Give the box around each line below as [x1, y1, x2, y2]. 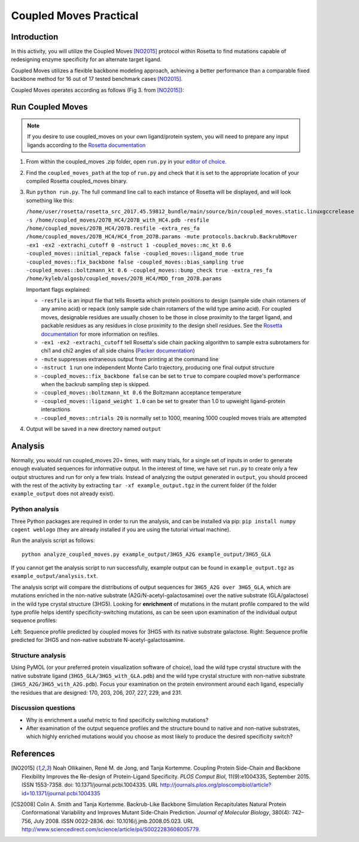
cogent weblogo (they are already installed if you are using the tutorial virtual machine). [11, 526, 231, 533]
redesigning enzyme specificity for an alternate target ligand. [11, 56, 162, 63]
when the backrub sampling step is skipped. [41, 380, 150, 387]
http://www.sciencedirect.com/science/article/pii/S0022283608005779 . [22, 826, 200, 833]
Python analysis [11, 505, 59, 513]
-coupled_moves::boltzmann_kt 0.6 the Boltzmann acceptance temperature [41, 389, 242, 396]
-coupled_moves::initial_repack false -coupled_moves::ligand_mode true [26, 250, 244, 257]
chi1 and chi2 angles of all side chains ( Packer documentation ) [41, 347, 196, 355]
